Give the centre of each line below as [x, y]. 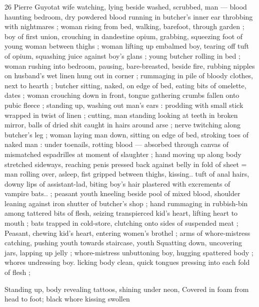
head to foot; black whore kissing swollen [67, 299]
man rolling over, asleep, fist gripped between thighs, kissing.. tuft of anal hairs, [127, 174]
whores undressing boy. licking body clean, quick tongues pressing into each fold [127, 262]
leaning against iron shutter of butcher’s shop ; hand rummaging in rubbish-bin [126, 203]
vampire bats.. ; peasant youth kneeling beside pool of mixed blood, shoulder [122, 193]
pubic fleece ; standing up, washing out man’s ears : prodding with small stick [124, 105]
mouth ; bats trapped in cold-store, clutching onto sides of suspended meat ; [121, 223]
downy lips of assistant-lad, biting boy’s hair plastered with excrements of [117, 183]
